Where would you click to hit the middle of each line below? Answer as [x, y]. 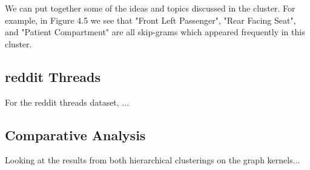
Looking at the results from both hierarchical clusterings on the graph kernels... [153, 160]
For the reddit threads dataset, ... [67, 102]
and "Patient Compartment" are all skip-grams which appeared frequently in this [155, 32]
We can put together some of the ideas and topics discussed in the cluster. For [150, 8]
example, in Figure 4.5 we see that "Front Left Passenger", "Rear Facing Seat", [150, 20]
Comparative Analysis [75, 134]
